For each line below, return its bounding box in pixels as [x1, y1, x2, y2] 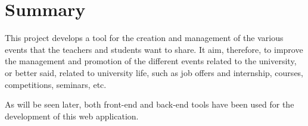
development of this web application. [5, 109, 139, 122]
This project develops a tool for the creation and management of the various [5, 31, 284, 44]
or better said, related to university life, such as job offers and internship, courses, [5, 66, 304, 78]
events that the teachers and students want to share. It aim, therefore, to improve [5, 43, 303, 55]
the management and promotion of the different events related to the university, [5, 55, 297, 67]
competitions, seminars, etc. [5, 78, 107, 90]
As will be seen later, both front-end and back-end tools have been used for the [5, 98, 294, 111]
